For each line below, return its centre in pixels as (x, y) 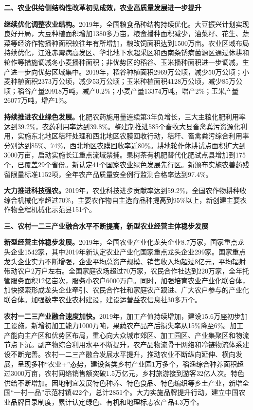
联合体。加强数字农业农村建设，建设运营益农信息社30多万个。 (103, 300)
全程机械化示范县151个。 (56, 209)
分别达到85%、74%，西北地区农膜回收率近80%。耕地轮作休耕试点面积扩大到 (125, 145)
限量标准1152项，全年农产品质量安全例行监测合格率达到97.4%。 (111, 174)
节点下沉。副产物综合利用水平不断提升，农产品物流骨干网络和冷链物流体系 (123, 344)
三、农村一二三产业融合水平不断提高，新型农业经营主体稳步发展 (106, 225)
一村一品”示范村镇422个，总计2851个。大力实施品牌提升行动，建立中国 (126, 392)
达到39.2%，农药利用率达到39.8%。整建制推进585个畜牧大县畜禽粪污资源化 (122, 126)
